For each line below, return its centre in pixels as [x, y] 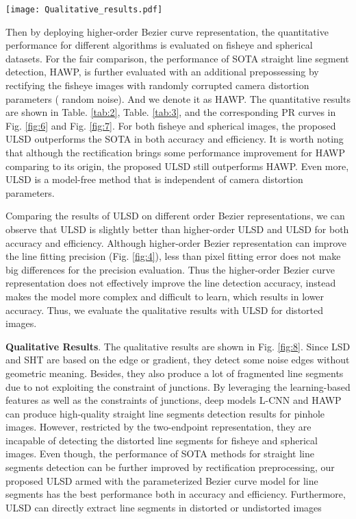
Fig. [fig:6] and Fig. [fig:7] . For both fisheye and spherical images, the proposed [171, 125]
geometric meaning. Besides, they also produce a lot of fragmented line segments [175, 373]
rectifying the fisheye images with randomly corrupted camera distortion [157, 85]
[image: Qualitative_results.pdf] [84, 10]
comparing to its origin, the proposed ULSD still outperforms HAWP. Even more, [177, 166]
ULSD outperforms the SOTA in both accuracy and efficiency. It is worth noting [175, 139]
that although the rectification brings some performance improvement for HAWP [176, 152]
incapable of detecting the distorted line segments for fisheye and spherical [162, 440]
